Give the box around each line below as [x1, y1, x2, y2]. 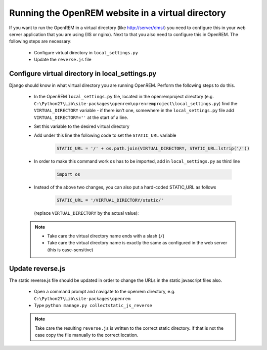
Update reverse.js [9, 264, 66, 272]
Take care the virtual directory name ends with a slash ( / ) [47, 233, 165, 239]
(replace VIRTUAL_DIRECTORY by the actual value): [34, 210, 139, 216]
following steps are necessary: [9, 39, 72, 44]
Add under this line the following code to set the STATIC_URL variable [34, 132, 177, 138]
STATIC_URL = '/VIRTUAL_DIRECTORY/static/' [56, 197, 164, 203]
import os [56, 172, 81, 177]
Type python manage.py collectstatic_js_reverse [34, 302, 153, 308]
